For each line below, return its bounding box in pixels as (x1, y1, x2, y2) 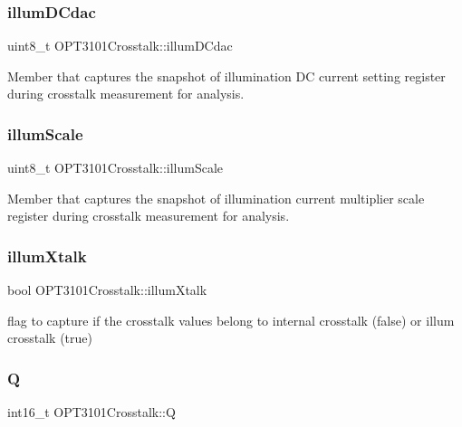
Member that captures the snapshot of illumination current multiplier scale (7, 188, 425, 207)
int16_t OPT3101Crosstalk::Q (7, 403, 176, 422)
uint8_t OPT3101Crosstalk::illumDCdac (7, 36, 233, 55)
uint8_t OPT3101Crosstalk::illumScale (7, 158, 224, 177)
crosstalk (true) (7, 328, 92, 347)
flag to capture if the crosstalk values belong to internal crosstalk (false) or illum (7, 310, 455, 329)
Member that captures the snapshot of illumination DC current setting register (7, 66, 446, 85)
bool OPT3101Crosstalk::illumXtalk (7, 280, 207, 299)
